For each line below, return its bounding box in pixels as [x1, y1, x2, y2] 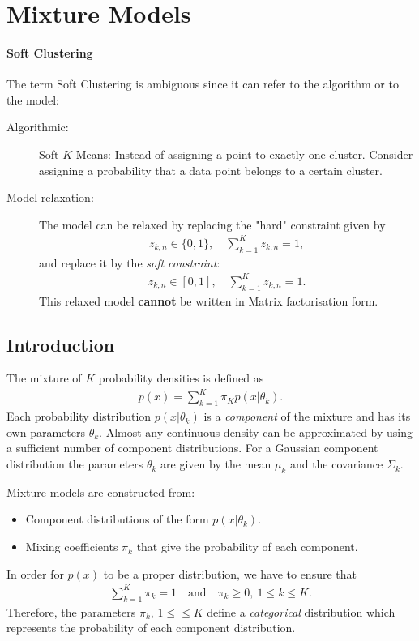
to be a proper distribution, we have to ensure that [103, 565, 357, 582]
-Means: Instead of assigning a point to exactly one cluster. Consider [72, 145, 413, 162]
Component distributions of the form [25, 511, 209, 528]
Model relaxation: [6, 189, 94, 206]
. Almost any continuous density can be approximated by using [99, 423, 413, 440]
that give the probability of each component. [136, 538, 358, 555]
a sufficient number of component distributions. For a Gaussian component [6, 439, 378, 456]
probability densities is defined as [98, 370, 264, 387]
